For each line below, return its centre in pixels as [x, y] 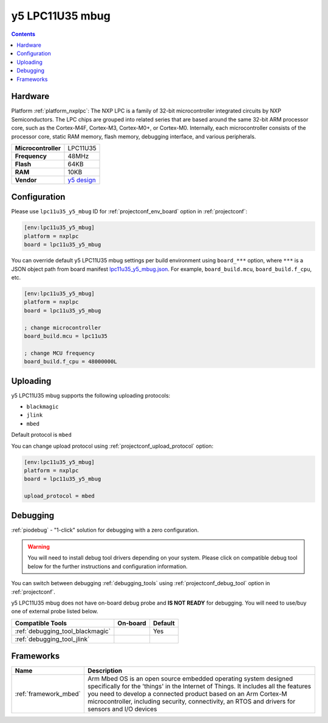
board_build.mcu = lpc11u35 [66, 336]
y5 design [82, 180]
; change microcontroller [63, 327]
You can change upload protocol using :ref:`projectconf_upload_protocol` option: [112, 446]
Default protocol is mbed [42, 435]
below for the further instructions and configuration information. [108, 566]
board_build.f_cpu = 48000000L [71, 362]
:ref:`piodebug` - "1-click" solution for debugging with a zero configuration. [105, 530]
